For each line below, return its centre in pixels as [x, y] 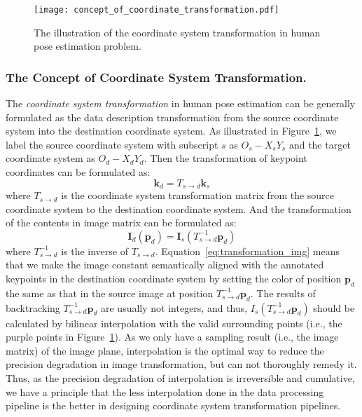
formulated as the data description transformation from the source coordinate [172, 117]
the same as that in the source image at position [110, 293]
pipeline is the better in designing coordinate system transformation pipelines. [173, 405]
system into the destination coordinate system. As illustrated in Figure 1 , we [171, 131]
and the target [320, 144]
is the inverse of [95, 251]
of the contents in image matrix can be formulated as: [121, 223]
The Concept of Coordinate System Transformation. [156, 77]
